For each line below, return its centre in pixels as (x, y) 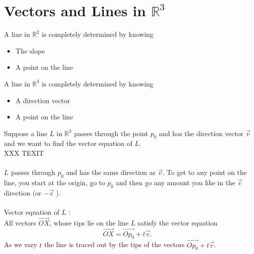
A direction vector (43, 100)
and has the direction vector (201, 133)
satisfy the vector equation (178, 222)
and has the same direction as (111, 172)
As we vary (21, 244)
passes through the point (111, 133)
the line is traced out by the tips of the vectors (114, 244)
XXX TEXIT (24, 153)
